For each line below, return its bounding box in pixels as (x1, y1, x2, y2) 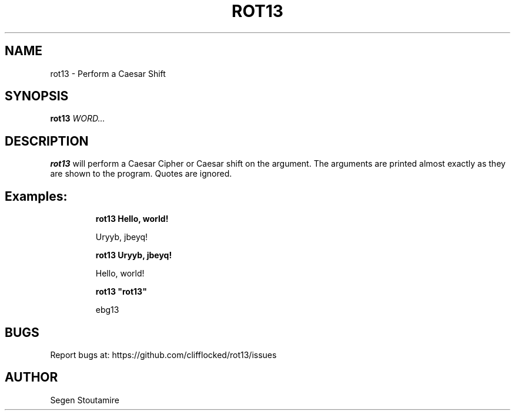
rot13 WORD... (50, 113, 105, 124)
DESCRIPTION (5, 133, 89, 149)
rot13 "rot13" (95, 286, 147, 297)
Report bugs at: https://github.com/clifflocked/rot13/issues (50, 349, 277, 360)
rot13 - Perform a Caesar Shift (50, 68, 166, 79)
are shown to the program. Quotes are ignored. (50, 168, 232, 179)
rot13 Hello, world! (95, 214, 169, 224)
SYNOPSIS (5, 89, 69, 104)
